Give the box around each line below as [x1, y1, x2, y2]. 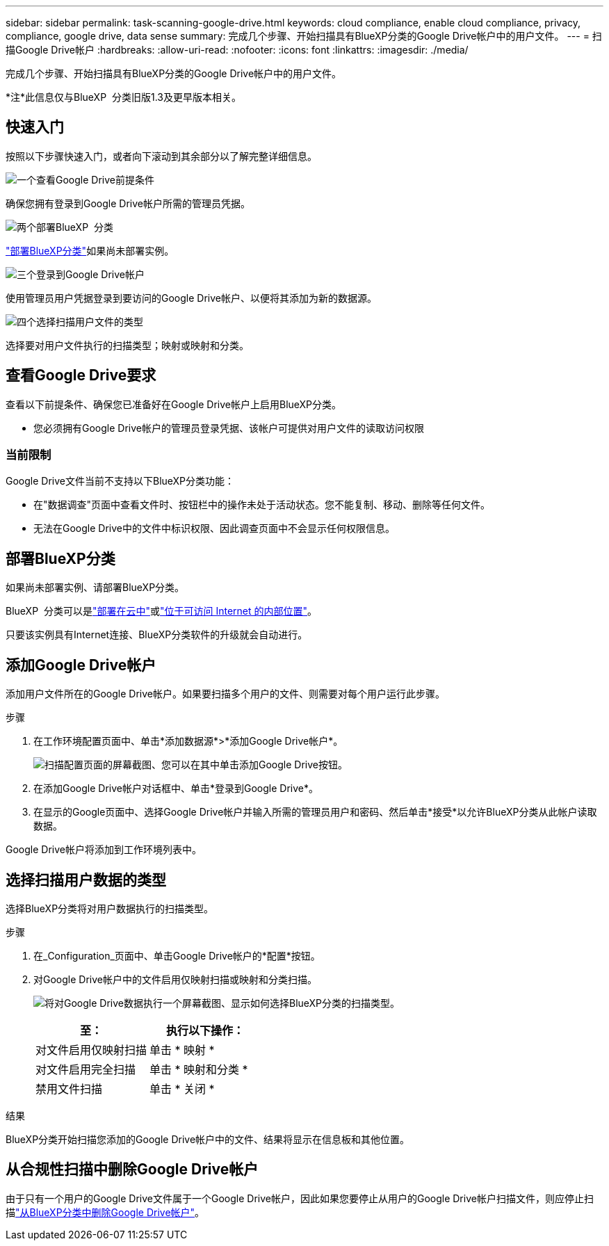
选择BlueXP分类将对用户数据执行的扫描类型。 [6, 902, 214, 914]
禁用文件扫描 [35, 1081, 103, 1096]
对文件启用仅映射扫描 [35, 1042, 147, 1057]
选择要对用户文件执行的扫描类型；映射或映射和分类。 [6, 339, 249, 351]
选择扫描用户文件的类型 [36, 315, 143, 327]
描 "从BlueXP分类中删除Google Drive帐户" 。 [6, 1206, 205, 1218]
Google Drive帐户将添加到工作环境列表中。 [6, 843, 202, 856]
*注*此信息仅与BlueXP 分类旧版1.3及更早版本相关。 [6, 91, 241, 103]
